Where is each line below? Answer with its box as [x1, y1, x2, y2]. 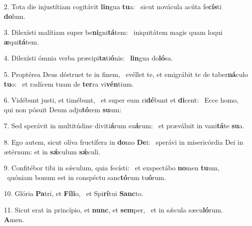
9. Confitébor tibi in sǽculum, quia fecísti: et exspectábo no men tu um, [4, 163, 220, 173]
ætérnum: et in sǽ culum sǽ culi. [4, 146, 100, 156]
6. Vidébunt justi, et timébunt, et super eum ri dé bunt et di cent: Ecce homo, [4, 95, 239, 105]
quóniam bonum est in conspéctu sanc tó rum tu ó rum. [7, 172, 166, 182]
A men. [4, 214, 24, 224]
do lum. [4, 11, 26, 21]
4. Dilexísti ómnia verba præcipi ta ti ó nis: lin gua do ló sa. [4, 53, 173, 63]
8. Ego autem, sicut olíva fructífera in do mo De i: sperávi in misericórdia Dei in [4, 136, 243, 147]
